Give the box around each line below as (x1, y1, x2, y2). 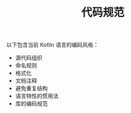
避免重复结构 (15, 85, 48, 92)
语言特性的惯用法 (15, 92, 59, 100)
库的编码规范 (15, 100, 48, 108)
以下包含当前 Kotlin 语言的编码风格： (6, 41, 99, 49)
